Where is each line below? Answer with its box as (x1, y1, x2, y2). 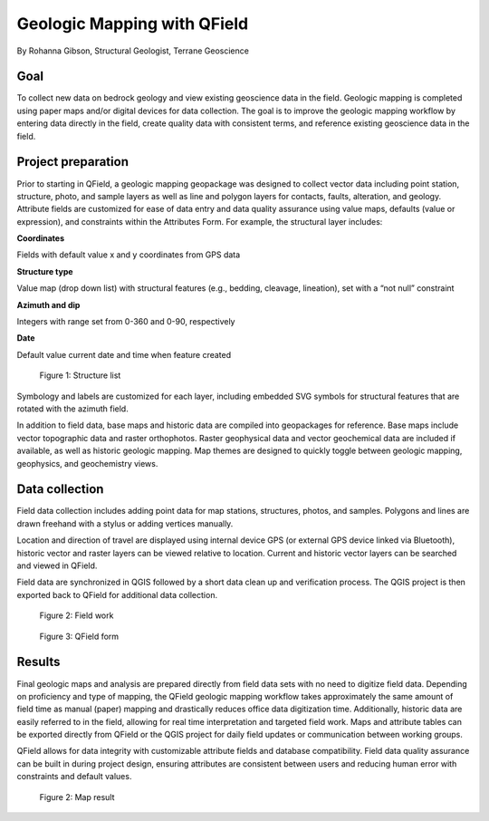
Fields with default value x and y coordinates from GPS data (16, 249, 241, 260)
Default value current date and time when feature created (16, 349, 232, 360)
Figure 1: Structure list (39, 370, 121, 381)
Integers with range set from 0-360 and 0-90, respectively (16, 316, 235, 327)
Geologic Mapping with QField (16, 14, 249, 34)
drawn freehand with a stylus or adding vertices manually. (16, 517, 234, 529)
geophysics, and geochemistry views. (16, 458, 158, 468)
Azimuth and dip (16, 299, 81, 310)
